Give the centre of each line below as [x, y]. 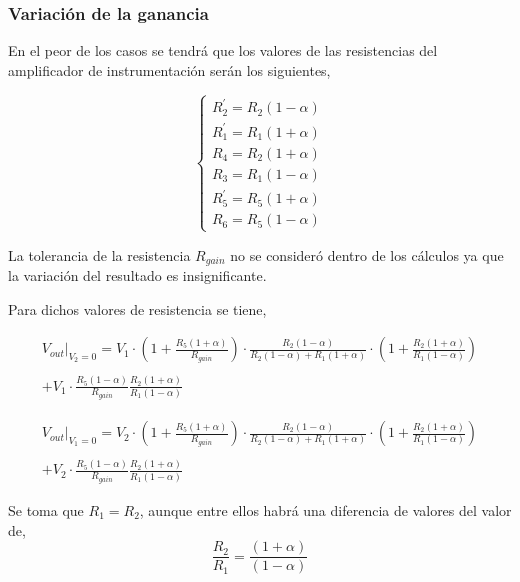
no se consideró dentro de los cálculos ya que [367, 254]
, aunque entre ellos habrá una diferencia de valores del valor [325, 509]
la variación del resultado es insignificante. [137, 275]
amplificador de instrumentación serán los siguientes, [169, 69]
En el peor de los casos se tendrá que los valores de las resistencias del [223, 50]
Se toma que [46, 509]
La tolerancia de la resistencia [99, 254]
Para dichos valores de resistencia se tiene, [137, 308]
